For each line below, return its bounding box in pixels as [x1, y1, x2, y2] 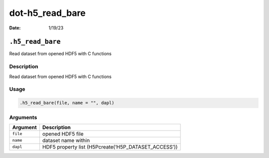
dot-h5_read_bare [9, 7, 86, 18]
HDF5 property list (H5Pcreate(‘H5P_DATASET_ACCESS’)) [42, 143, 178, 150]
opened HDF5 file [42, 130, 84, 137]
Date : [9, 25, 21, 31]
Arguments [9, 114, 37, 121]
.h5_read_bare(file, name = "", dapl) [19, 100, 115, 106]
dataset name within [42, 137, 90, 144]
